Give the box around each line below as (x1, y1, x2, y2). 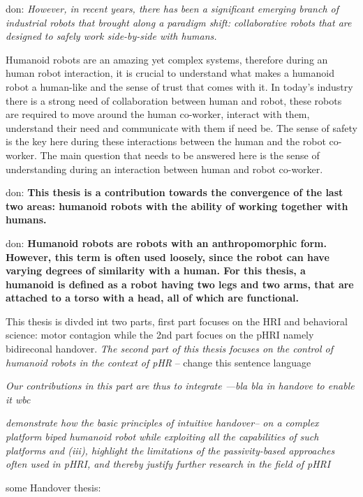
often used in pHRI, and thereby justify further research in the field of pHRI (6, 457, 331, 471)
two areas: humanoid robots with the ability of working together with (6, 198, 348, 213)
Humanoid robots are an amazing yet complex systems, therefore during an (6, 52, 328, 66)
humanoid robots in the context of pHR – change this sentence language (6, 355, 311, 369)
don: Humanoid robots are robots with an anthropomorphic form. (6, 235, 327, 250)
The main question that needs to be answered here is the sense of (40, 147, 320, 162)
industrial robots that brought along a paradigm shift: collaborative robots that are (6, 15, 352, 29)
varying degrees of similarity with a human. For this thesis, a (6, 263, 306, 278)
